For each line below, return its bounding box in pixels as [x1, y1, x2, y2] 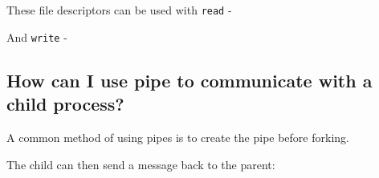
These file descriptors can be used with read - [6, 2, 232, 18]
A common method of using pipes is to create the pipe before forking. [6, 128, 349, 145]
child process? [6, 91, 124, 116]
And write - [6, 28, 67, 45]
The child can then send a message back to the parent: [6, 156, 275, 172]
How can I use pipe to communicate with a [6, 67, 373, 92]
